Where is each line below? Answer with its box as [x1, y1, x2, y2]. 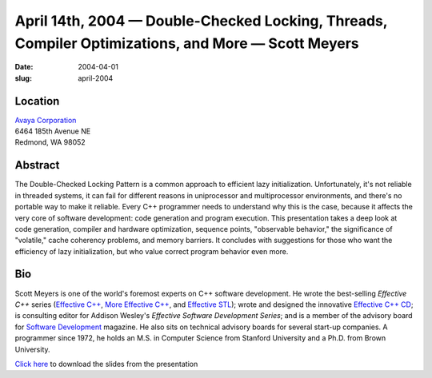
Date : [14, 62, 34, 72]
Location [14, 94, 60, 108]
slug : [14, 73, 32, 83]
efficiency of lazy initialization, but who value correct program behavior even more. [14, 246, 289, 256]
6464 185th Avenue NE [14, 126, 91, 136]
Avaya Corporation [14, 115, 77, 125]
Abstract [14, 158, 60, 172]
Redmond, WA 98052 [14, 137, 86, 147]
